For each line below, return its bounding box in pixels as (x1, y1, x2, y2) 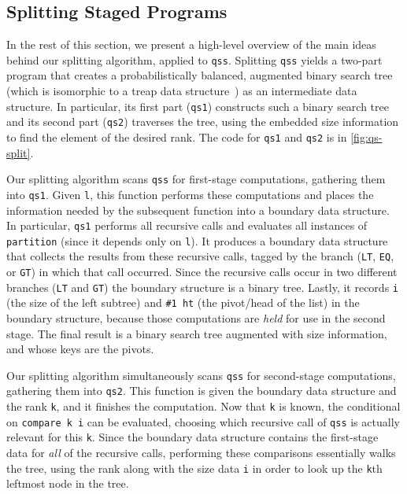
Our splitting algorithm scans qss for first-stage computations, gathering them (6, 171, 386, 187)
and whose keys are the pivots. (6, 341, 154, 357)
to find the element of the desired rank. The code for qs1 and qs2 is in (6, 128, 347, 145)
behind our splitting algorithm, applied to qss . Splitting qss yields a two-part (6, 51, 383, 68)
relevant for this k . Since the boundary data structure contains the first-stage (6, 429, 379, 445)
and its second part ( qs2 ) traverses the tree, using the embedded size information (6, 113, 399, 130)
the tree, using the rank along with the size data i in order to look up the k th (6, 459, 383, 476)
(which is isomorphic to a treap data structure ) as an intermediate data (6, 83, 357, 99)
